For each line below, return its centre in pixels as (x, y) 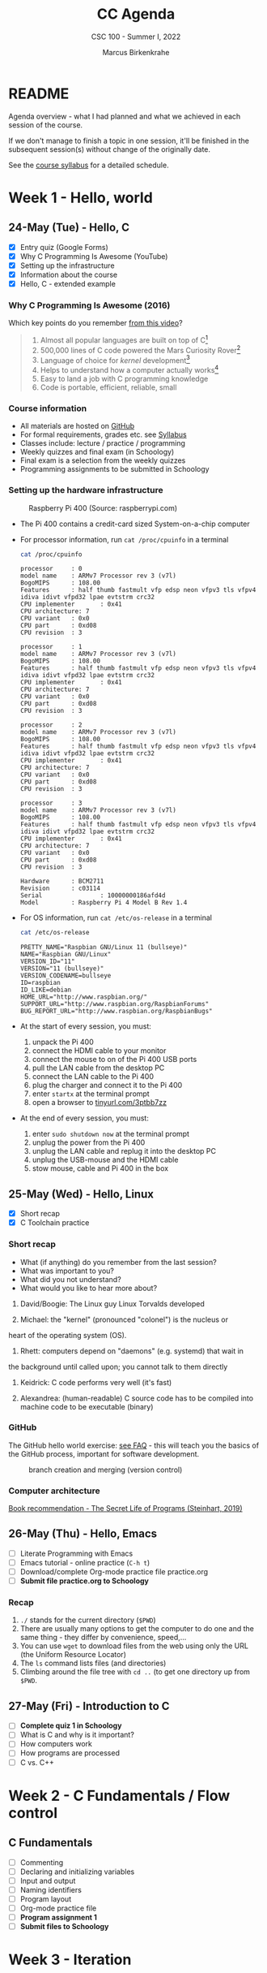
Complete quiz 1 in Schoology (71, 1725)
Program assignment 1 (58, 1917)
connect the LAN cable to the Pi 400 (93, 1077)
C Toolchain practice (55, 1223)
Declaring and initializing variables (77, 1872)
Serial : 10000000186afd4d (93, 896)
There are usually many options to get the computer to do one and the (137, 1629)
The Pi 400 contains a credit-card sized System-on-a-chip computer (135, 524)
